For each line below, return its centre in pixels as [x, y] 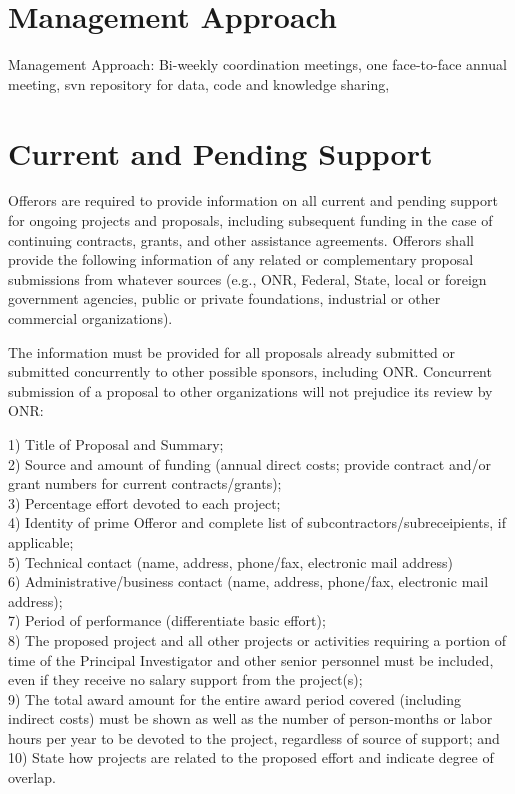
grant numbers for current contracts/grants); [145, 483]
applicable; [41, 541]
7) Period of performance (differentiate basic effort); [167, 620]
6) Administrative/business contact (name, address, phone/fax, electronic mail [248, 581]
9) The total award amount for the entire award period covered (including [234, 698]
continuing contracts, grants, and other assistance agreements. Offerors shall [241, 239]
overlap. [32, 777]
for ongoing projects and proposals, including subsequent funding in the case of [250, 220]
